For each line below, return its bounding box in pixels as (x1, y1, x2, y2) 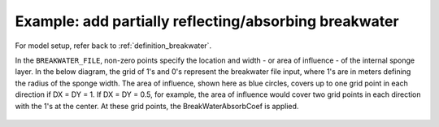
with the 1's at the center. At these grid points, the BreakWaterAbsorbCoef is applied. (15, 101, 299, 111)
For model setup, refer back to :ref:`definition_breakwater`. (15, 41, 211, 50)
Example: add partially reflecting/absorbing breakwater (15, 12, 399, 30)
